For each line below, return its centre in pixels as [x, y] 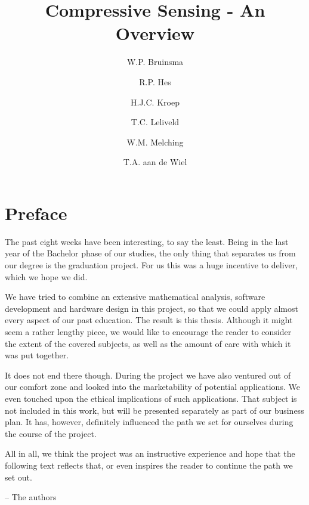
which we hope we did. [46, 276]
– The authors [31, 497]
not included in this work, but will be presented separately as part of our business [154, 410]
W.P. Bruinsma [155, 62]
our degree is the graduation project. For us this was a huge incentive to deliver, [152, 265]
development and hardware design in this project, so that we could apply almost [152, 308]
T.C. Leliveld [155, 122]
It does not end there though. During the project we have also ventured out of [148, 375]
